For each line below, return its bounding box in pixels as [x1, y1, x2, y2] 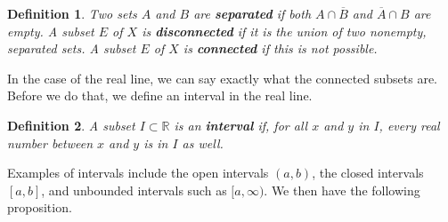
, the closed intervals [312, 163, 424, 182]
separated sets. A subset [7, 39, 136, 58]
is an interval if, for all [174, 115, 308, 134]
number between [7, 133, 94, 152]
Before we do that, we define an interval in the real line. [7, 86, 313, 105]
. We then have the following [264, 180, 420, 199]
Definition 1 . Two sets [7, 4, 137, 22]
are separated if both [193, 4, 312, 22]
